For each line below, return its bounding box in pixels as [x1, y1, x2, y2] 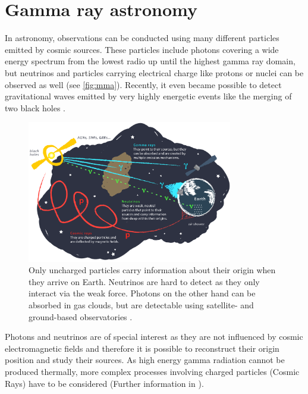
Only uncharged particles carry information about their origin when [29, 264, 276, 276]
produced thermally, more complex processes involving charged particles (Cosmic [5, 365, 300, 378]
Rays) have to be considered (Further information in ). [5, 377, 204, 389]
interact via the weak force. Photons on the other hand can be [29, 287, 256, 299]
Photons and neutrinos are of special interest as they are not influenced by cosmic [5, 330, 303, 343]
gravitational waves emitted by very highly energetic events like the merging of [5, 90, 292, 102]
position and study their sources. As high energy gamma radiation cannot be [5, 354, 285, 366]
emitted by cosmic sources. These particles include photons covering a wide [5, 43, 279, 55]
